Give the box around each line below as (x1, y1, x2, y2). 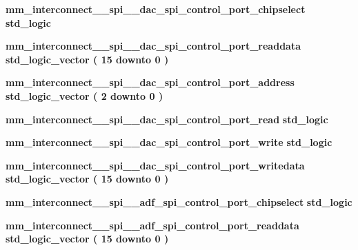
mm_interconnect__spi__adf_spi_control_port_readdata (6, 218, 299, 232)
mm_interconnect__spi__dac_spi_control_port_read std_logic (6, 112, 328, 126)
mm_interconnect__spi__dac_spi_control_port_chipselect (6, 2, 306, 16)
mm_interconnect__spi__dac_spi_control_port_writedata (6, 158, 305, 172)
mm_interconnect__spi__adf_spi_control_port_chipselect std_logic (6, 194, 352, 209)
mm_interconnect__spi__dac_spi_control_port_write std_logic (6, 135, 332, 149)
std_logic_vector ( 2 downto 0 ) (6, 88, 163, 103)
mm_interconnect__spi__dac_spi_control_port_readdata (6, 39, 301, 53)
